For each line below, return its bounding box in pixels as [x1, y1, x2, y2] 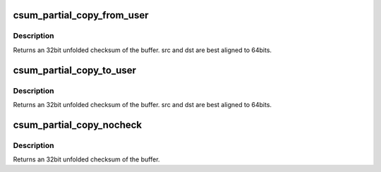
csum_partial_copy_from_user [13, 9, 149, 21]
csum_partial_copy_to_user [13, 64, 137, 76]
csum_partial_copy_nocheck [13, 118, 143, 130]
